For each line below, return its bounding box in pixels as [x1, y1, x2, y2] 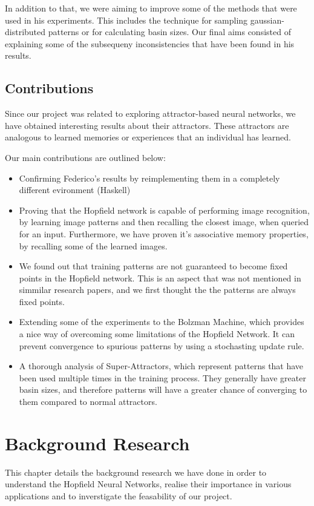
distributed [5, 25, 46, 38]
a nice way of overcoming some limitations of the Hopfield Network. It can [19, 327, 295, 340]
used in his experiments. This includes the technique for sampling [5, 13, 248, 26]
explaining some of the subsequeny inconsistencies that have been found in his [5, 37, 295, 50]
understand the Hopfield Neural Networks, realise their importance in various [5, 478, 292, 490]
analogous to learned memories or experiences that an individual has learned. [5, 131, 292, 143]
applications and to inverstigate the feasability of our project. [5, 489, 232, 502]
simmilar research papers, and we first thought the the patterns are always [19, 283, 296, 296]
